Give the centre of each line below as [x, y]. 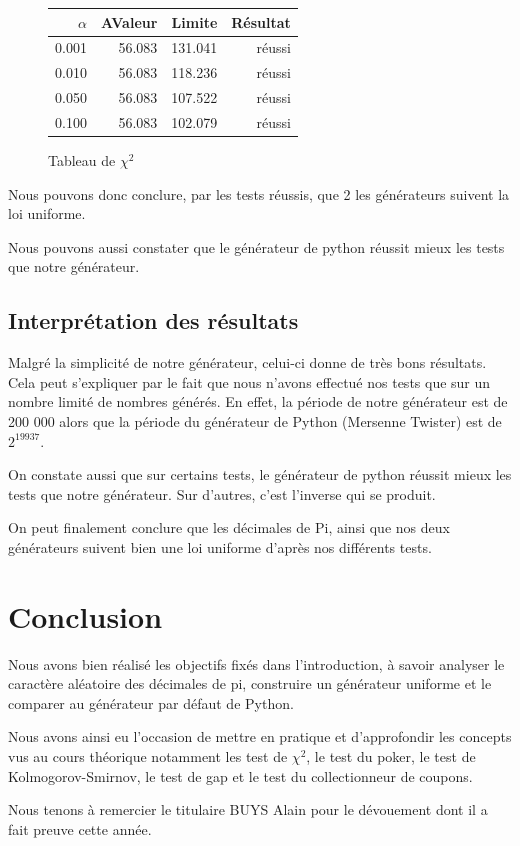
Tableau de [82, 159]
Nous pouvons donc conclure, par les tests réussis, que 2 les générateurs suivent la [259, 193]
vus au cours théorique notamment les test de [148, 755]
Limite [194, 21]
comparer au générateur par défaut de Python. [151, 702]
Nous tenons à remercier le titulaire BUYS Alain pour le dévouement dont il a [248, 809]
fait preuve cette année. [80, 828]
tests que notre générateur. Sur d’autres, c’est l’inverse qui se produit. [222, 493]
